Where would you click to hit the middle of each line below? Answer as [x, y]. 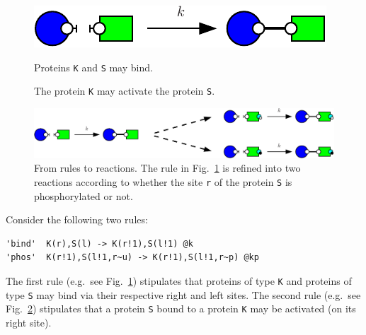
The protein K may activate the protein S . [125, 91]
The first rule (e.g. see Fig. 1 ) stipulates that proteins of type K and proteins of [179, 280]
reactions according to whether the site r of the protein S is [163, 181]
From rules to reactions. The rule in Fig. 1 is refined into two [167, 168]
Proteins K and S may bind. [93, 67]
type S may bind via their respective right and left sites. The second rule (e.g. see [183, 294]
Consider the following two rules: [77, 219]
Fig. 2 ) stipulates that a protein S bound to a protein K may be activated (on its [181, 308]
